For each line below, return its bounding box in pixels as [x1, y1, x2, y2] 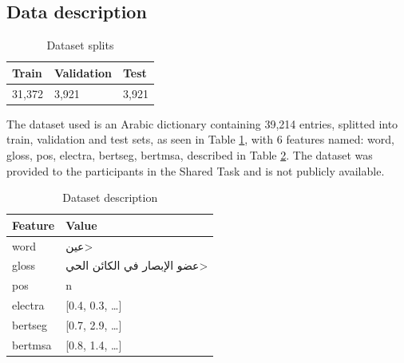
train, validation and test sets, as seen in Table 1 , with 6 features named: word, [6, 131, 394, 148]
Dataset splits [46, 37, 114, 53]
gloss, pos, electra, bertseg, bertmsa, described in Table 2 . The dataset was [6, 146, 373, 163]
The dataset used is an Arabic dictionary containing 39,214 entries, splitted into [6, 115, 398, 132]
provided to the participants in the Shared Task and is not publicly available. [6, 162, 385, 179]
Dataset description [62, 189, 158, 206]
